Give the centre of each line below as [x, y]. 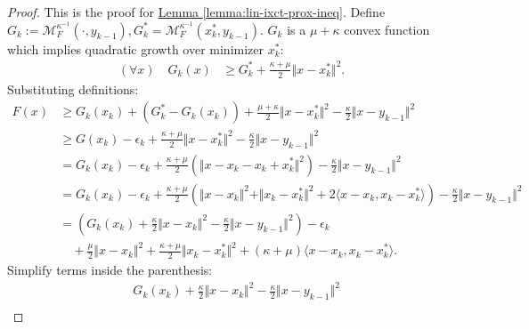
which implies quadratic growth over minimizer [136, 48]
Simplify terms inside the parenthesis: [110, 269]
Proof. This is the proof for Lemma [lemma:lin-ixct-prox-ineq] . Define [196, 12]
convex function [387, 29]
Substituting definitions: [73, 88]
